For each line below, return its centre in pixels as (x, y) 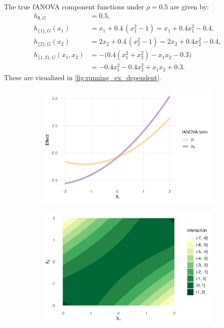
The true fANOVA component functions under (74, 6)
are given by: (189, 6)
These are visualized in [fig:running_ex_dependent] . (83, 77)
